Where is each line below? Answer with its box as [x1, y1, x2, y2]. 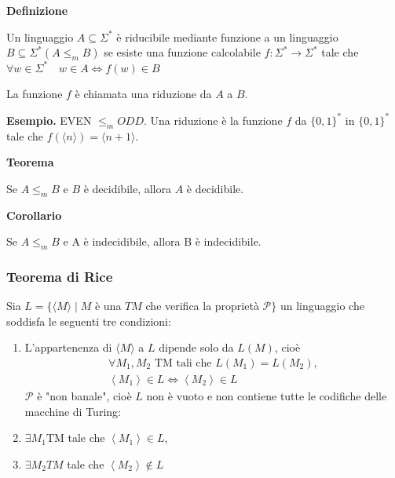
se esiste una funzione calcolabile [104, 44, 261, 60]
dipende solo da [159, 339, 234, 356]
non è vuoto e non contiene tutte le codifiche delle [146, 388, 387, 404]
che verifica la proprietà [145, 297, 259, 314]
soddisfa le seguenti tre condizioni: [6, 312, 171, 329]
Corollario [6, 206, 62, 223]
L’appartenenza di [24, 339, 112, 356]
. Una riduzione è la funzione [144, 111, 283, 128]
